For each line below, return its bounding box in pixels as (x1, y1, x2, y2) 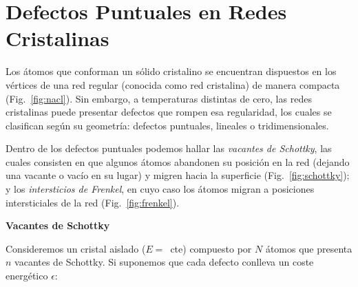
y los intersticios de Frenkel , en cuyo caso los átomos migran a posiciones (6, 182, 315, 196)
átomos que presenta (265, 241, 352, 255)
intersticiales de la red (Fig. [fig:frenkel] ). (6, 195, 180, 209)
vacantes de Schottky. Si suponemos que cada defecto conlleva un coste (14, 255, 314, 269)
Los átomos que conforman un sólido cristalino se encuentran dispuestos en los (6, 64, 337, 78)
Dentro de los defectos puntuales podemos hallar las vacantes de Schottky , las (6, 141, 332, 156)
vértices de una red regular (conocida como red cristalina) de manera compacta (6, 77, 340, 92)
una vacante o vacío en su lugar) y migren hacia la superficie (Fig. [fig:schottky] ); (6, 168, 350, 182)
